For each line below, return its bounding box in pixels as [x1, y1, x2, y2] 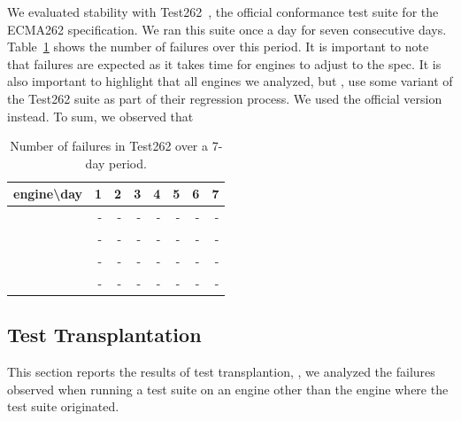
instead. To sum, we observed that [7, 106, 194, 125]
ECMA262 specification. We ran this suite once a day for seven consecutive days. [7, 19, 447, 38]
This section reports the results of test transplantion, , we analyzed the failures [7, 363, 435, 381]
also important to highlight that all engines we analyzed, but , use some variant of [7, 72, 453, 90]
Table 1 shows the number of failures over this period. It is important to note [7, 37, 429, 56]
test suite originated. [7, 397, 119, 416]
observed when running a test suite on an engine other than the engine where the [7, 379, 449, 398]
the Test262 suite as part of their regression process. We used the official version [7, 89, 442, 107]
